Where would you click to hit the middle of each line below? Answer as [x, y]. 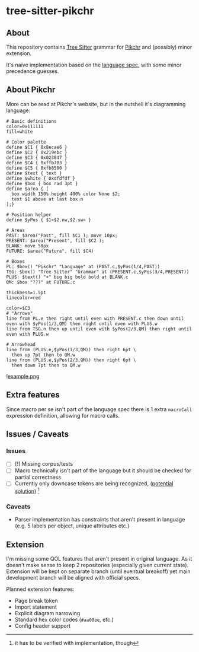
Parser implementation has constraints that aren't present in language [100, 520]
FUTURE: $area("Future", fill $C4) [50, 251]
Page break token [36, 601]
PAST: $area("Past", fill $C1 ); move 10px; [62, 236]
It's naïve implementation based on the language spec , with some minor [94, 65]
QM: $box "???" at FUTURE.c [41, 282]
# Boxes [16, 261]
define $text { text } [34, 173]
